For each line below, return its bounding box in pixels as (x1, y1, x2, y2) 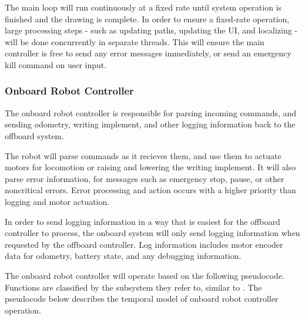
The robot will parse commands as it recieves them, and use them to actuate (5, 149, 281, 161)
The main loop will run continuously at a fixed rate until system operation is (5, 1, 282, 13)
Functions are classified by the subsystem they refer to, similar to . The (5, 281, 262, 293)
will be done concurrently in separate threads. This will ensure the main (5, 35, 264, 48)
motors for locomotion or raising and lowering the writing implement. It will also (5, 161, 296, 173)
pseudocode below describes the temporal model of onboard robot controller (5, 292, 279, 305)
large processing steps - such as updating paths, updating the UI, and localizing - (5, 24, 298, 36)
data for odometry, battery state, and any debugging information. (5, 250, 242, 262)
